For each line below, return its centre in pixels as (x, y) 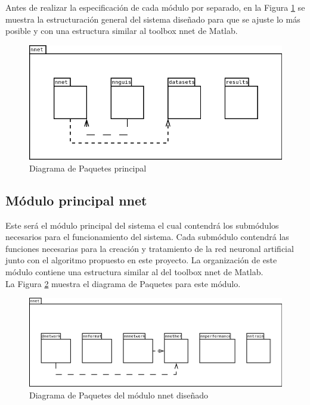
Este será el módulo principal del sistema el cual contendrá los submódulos (142, 225)
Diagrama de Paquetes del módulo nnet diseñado (119, 395)
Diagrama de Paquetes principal (88, 168)
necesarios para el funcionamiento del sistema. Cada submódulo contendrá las (147, 237)
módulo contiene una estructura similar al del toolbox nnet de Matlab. (134, 272)
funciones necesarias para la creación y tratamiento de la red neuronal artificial (150, 248)
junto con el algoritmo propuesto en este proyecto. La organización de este (141, 260)
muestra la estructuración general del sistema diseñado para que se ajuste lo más (153, 19)
